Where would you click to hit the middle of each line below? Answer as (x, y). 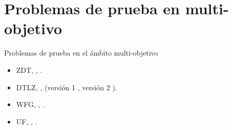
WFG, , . (30, 104)
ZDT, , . (29, 70)
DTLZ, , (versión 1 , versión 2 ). (67, 87)
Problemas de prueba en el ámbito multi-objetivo (81, 53)
